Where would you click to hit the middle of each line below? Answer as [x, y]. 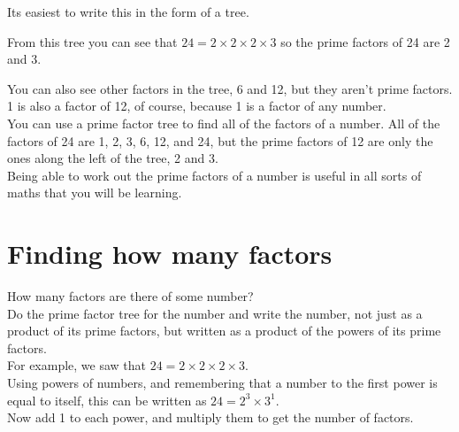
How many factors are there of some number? [130, 296]
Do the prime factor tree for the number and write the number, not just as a [215, 313]
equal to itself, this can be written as [107, 400]
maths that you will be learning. [95, 193]
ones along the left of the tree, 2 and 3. [113, 158]
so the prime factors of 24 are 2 [365, 41]
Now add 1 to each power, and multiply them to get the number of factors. [210, 417]
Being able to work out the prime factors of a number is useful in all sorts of [214, 175]
